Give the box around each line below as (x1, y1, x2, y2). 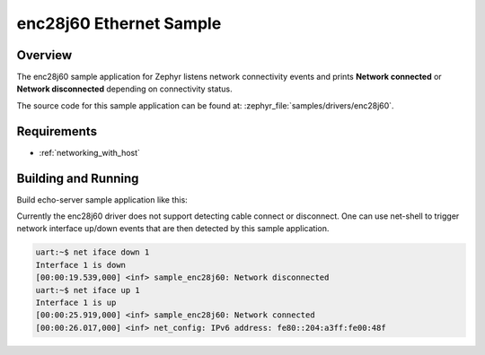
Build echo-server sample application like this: (16, 194, 188, 205)
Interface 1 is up (35, 297, 117, 307)
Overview (16, 48, 73, 63)
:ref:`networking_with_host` (39, 147, 141, 158)
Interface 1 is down (35, 260, 126, 270)
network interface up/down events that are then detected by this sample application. (16, 223, 330, 234)
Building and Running (16, 170, 139, 186)
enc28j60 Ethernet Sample (16, 13, 222, 33)
